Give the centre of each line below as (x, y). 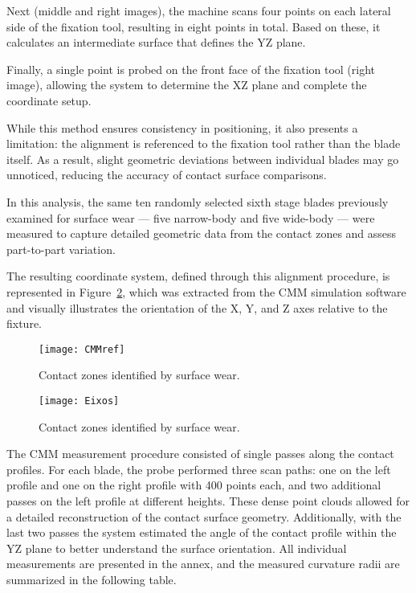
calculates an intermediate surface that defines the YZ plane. (156, 42)
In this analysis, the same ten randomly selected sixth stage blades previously (198, 201)
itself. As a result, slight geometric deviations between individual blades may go (203, 159)
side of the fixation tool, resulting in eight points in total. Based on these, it (194, 26)
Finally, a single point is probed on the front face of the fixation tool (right (191, 69)
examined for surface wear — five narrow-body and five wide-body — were (191, 217)
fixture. (24, 323)
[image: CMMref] (82, 349)
